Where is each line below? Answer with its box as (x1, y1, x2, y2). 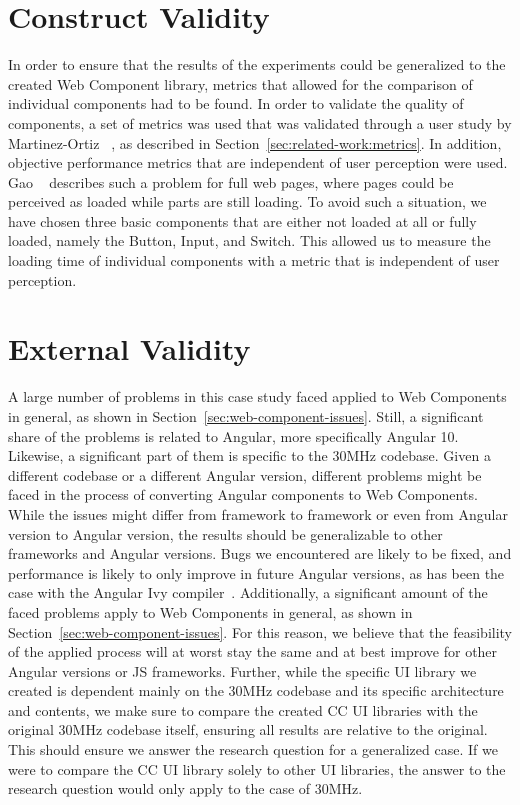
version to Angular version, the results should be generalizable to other (8, 523, 443, 544)
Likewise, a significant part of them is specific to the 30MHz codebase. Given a (8, 445, 491, 466)
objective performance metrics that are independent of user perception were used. (8, 152, 508, 173)
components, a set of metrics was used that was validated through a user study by (8, 112, 512, 133)
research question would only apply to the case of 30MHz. (8, 778, 363, 799)
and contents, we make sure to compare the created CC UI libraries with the (8, 699, 478, 720)
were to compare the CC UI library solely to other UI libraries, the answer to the (8, 758, 506, 779)
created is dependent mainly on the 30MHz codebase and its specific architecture (8, 680, 504, 701)
